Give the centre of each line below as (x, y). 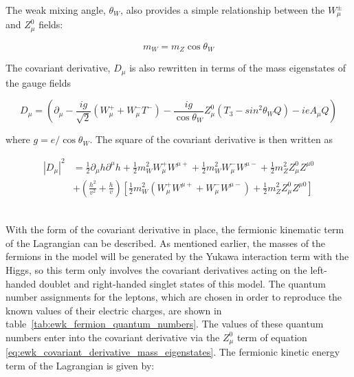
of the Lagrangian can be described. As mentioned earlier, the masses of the (166, 243)
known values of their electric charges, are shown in (114, 310)
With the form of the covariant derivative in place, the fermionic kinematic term (175, 229)
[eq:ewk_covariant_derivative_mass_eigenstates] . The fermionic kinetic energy (173, 352)
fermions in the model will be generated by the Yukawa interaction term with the (177, 256)
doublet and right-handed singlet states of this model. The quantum (182, 283)
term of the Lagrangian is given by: (80, 365)
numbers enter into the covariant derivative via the (113, 337)
